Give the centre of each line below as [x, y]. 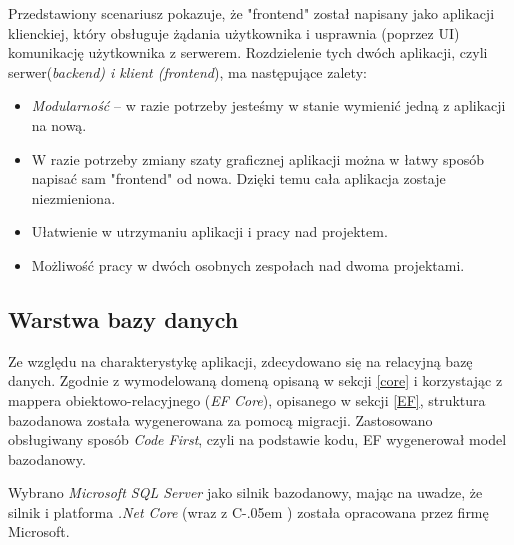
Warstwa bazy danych [123, 318]
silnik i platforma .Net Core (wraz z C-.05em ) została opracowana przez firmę [248, 511]
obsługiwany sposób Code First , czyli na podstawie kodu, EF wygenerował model [257, 439]
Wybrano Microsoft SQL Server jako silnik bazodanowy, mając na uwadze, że [245, 492]
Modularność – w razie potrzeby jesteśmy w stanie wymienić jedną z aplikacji [268, 105]
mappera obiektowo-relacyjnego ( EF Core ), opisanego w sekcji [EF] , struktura [247, 399]
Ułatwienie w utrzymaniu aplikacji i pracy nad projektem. [209, 231]
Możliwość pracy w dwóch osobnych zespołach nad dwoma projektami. [248, 264]
